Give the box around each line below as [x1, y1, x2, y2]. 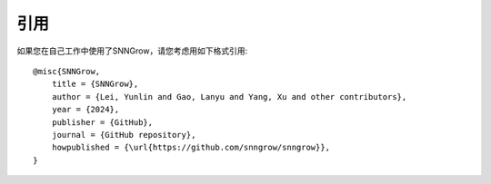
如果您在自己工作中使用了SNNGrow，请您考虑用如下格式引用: [16, 45, 248, 56]
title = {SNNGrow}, [51, 79, 139, 90]
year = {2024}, [51, 104, 120, 115]
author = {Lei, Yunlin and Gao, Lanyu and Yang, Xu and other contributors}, [51, 92, 407, 102]
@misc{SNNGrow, [33, 66, 101, 76]
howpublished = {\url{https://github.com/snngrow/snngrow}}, [51, 142, 331, 153]
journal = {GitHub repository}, [51, 130, 196, 140]
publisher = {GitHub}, [51, 117, 154, 127]
